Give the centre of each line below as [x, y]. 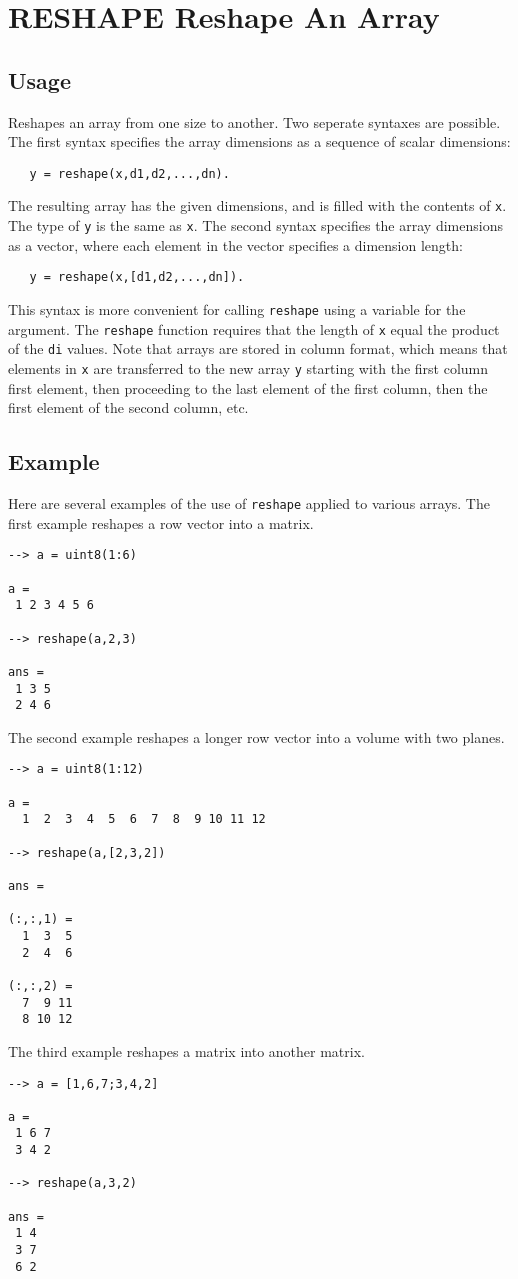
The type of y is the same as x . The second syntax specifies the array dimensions [255, 225]
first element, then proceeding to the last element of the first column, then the [248, 387]
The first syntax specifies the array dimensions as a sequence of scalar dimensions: [259, 141]
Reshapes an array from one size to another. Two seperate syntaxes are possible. [254, 121]
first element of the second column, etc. [128, 407]
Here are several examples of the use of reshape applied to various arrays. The [249, 503]
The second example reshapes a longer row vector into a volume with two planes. [256, 736]
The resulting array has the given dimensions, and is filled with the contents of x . [257, 205]
